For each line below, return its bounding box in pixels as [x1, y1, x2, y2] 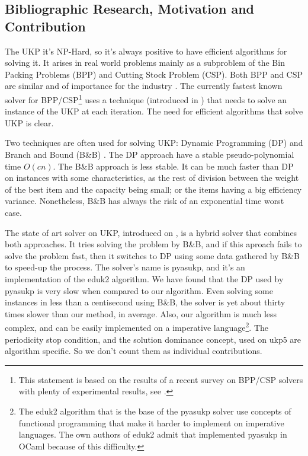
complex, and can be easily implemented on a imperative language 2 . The [5, 320, 269, 333]
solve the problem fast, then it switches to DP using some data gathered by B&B [5, 249, 300, 262]
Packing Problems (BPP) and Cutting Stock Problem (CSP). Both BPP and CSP [5, 68, 303, 80]
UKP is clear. [5, 116, 54, 129]
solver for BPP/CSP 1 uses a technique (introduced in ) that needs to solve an [5, 91, 287, 106]
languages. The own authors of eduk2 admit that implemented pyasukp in [18, 428, 287, 441]
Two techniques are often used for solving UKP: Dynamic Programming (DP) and [5, 136, 303, 149]
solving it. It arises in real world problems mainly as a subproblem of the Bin [5, 56, 285, 69]
